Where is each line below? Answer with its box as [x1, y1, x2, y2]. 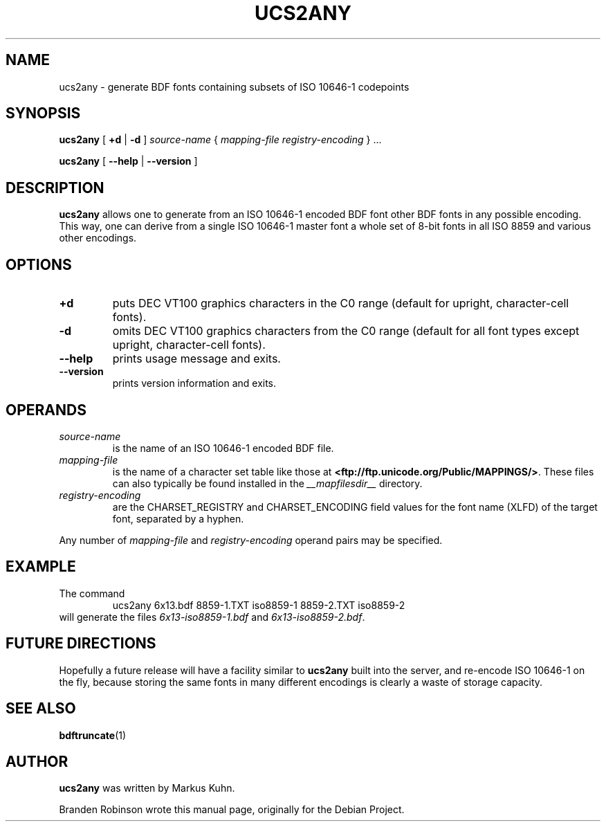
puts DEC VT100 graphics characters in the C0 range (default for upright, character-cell [112, 296, 569, 311]
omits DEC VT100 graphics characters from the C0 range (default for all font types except [112, 324, 580, 338]
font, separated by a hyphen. [112, 512, 244, 525]
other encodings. [59, 232, 137, 244]
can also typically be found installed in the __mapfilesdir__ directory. [112, 477, 423, 489]
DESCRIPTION [6, 179, 104, 197]
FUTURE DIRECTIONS [6, 635, 156, 653]
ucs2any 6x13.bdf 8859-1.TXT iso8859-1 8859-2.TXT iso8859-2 [112, 599, 405, 611]
